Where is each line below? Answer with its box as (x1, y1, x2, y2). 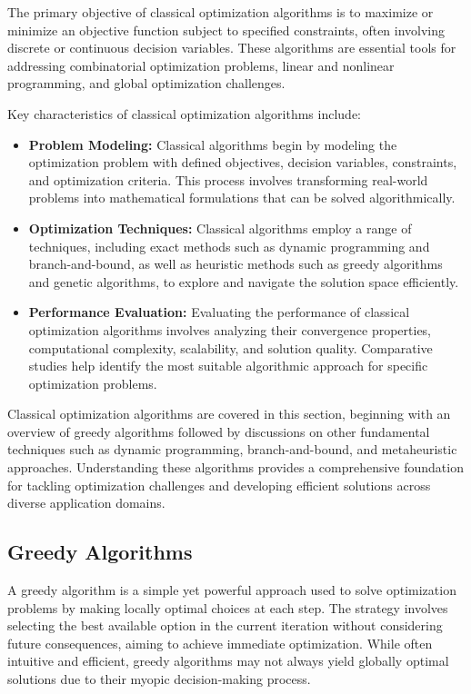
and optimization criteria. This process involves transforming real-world (28, 170, 428, 189)
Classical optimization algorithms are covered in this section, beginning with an (7, 404, 451, 423)
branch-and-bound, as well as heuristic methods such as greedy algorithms (28, 254, 443, 273)
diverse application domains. (7, 493, 165, 512)
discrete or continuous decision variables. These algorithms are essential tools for (7, 38, 456, 57)
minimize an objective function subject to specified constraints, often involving (7, 20, 446, 39)
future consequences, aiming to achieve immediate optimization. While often (7, 633, 433, 652)
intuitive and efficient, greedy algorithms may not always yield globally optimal (7, 651, 449, 670)
